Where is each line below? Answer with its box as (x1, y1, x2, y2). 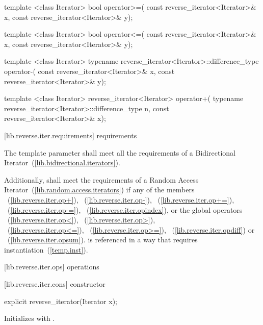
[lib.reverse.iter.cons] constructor (4, 279, 106, 289)
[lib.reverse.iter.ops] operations (4, 261, 99, 272)
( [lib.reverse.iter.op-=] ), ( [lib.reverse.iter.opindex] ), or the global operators (7, 204, 243, 215)
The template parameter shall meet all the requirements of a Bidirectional (4, 147, 235, 158)
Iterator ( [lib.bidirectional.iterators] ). (4, 157, 120, 168)
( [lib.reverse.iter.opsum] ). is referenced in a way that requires (7, 234, 198, 245)
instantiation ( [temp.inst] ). (4, 244, 88, 255)
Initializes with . (4, 313, 55, 323)
